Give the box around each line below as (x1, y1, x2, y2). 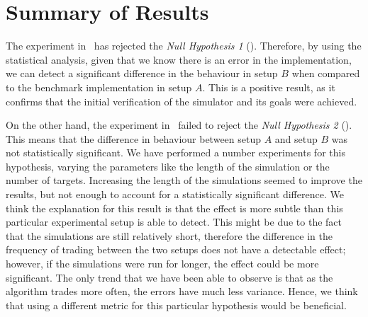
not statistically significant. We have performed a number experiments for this (6, 145, 345, 160)
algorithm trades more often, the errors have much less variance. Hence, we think (6, 284, 358, 299)
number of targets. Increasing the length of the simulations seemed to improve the (6, 173, 362, 188)
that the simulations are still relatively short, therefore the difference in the (6, 228, 333, 243)
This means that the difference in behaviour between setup (6, 131, 262, 146)
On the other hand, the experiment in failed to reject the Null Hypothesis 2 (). (6, 117, 352, 132)
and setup (274, 131, 318, 146)
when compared (291, 66, 360, 81)
